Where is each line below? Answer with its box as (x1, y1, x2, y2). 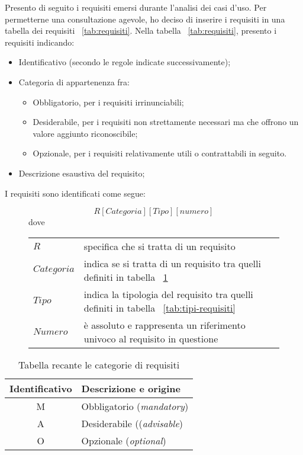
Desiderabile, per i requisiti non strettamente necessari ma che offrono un (33, 116, 299, 128)
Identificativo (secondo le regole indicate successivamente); (18, 56, 231, 68)
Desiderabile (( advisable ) (81, 416, 183, 430)
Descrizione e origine (81, 381, 180, 395)
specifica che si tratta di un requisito (83, 239, 236, 253)
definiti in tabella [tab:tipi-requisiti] (83, 300, 236, 315)
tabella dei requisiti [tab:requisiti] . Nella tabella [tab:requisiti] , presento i (5, 24, 277, 37)
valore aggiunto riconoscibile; (33, 127, 138, 139)
